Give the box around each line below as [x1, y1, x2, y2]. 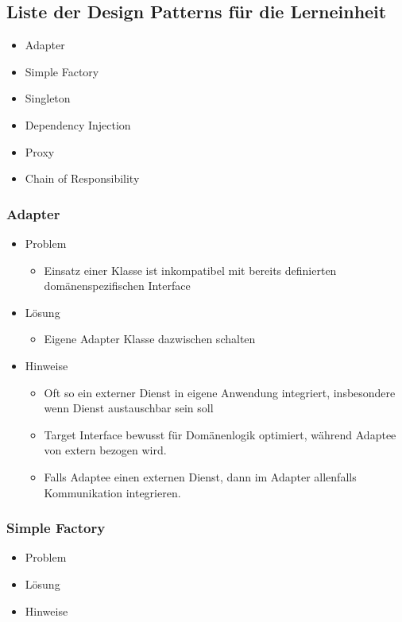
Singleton [25, 90, 71, 106]
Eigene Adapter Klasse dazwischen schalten [44, 330, 256, 347]
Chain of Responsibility [25, 170, 140, 187]
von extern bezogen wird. [44, 442, 167, 458]
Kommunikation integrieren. [44, 484, 181, 500]
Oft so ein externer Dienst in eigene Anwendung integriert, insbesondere [44, 384, 396, 400]
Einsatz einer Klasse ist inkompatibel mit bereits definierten [44, 261, 337, 278]
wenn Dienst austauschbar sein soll [44, 400, 214, 416]
